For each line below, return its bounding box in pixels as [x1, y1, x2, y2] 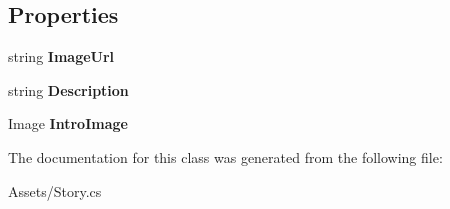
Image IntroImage [8, 113, 128, 134]
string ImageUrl [8, 46, 115, 67]
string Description [8, 79, 129, 100]
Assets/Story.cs [8, 180, 102, 201]
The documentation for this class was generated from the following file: [8, 146, 443, 167]
